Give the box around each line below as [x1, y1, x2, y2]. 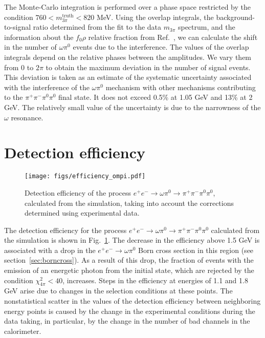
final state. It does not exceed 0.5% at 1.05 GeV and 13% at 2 [58, 92, 253, 102]
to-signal [4, 22, 31, 32]
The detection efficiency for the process [4, 224, 127, 235]
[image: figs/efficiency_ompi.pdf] [25, 173, 146, 180]
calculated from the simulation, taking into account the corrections [25, 197, 234, 208]
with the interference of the [4, 81, 90, 92]
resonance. [11, 112, 43, 122]
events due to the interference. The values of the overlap [73, 41, 249, 52]
